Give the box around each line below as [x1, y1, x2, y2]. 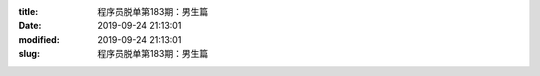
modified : [18, 33, 60, 45]
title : [18, 6, 39, 17]
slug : [18, 48, 40, 60]
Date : [18, 20, 42, 32]
